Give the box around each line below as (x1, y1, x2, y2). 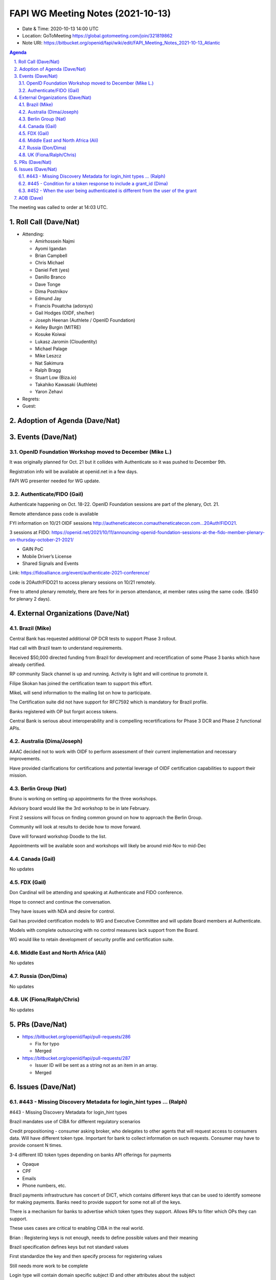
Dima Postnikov (35, 288, 68, 294)
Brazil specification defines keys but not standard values (9, 1244, 129, 1250)
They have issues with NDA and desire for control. (9, 908, 115, 914)
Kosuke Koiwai (35, 331, 66, 337)
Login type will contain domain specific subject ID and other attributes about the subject (9, 1272, 195, 1278)
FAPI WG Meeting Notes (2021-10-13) (9, 8, 171, 19)
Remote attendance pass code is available (9, 510, 99, 517)
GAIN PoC (22, 546, 43, 552)
